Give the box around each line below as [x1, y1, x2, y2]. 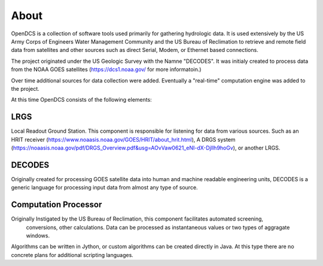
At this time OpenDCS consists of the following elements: [11, 96, 152, 103]
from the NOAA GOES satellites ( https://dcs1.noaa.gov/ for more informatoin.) [11, 66, 202, 73]
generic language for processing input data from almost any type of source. [11, 184, 198, 191]
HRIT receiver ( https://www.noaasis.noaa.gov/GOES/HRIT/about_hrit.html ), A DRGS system [11, 136, 236, 143]
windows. [26, 232, 50, 239]
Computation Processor [11, 200, 102, 210]
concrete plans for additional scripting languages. [11, 251, 134, 258]
